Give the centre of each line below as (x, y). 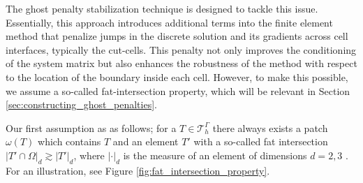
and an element (146, 141)
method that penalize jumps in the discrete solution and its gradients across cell (177, 36)
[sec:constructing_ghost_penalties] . (81, 104)
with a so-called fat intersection (261, 141)
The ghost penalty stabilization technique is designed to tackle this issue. (162, 8)
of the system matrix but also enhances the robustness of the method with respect (181, 63)
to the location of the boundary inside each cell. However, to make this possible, (177, 76)
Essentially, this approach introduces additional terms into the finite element (169, 22)
